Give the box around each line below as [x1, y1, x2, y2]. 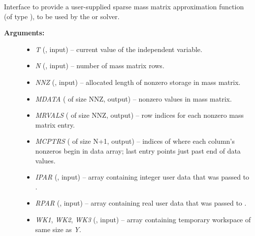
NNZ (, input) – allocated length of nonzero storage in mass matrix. [35, 77, 241, 87]
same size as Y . [35, 224, 81, 234]
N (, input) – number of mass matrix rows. [35, 60, 164, 71]
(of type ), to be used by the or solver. [4, 11, 120, 21]
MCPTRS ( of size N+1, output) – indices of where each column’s [35, 136, 235, 146]
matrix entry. [35, 119, 75, 130]
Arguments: [4, 27, 45, 38]
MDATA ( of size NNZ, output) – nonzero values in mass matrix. [35, 93, 232, 104]
